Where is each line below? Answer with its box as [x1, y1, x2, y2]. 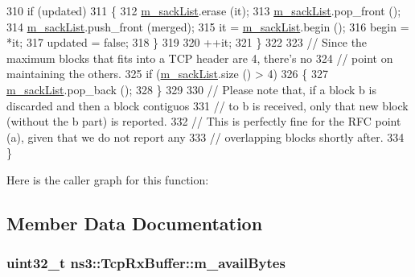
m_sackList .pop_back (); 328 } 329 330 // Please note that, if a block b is [6, 81, 376, 97]
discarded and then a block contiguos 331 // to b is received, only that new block [6, 97, 409, 114]
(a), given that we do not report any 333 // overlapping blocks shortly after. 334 [6, 128, 405, 145]
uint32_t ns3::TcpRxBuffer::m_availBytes [6, 253, 286, 273]
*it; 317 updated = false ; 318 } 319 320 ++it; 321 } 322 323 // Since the [6, 34, 368, 51]
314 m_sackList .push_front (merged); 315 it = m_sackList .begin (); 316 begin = [6, 18, 409, 35]
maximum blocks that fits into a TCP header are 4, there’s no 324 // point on [6, 49, 393, 66]
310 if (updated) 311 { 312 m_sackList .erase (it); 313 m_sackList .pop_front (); [6, 2, 401, 19]
